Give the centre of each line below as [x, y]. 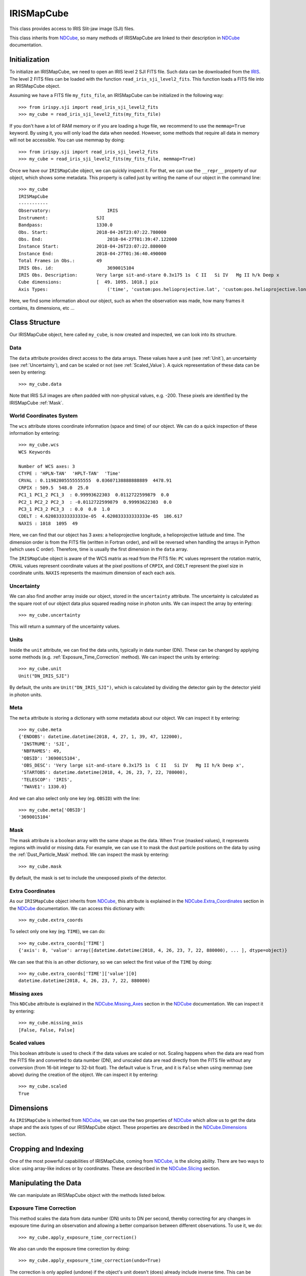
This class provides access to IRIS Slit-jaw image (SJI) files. [72, 29]
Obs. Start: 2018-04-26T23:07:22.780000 [93, 232]
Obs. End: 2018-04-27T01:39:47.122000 [98, 239]
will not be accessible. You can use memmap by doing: [67, 140]
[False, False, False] [47, 1030]
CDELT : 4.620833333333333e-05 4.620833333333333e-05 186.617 [101, 516]
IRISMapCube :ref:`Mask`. [36, 403]
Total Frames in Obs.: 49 [60, 261]
